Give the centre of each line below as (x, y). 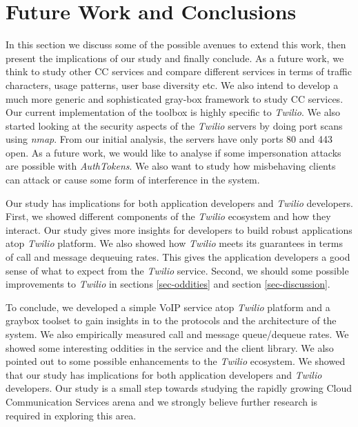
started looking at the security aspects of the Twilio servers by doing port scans (174, 125)
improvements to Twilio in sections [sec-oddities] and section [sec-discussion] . (168, 284)
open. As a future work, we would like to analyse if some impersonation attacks (173, 152)
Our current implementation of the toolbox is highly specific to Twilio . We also (173, 112)
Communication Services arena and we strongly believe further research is (162, 401)
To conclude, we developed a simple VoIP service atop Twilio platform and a (168, 307)
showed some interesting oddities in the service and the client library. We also (170, 347)
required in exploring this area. (71, 415)
